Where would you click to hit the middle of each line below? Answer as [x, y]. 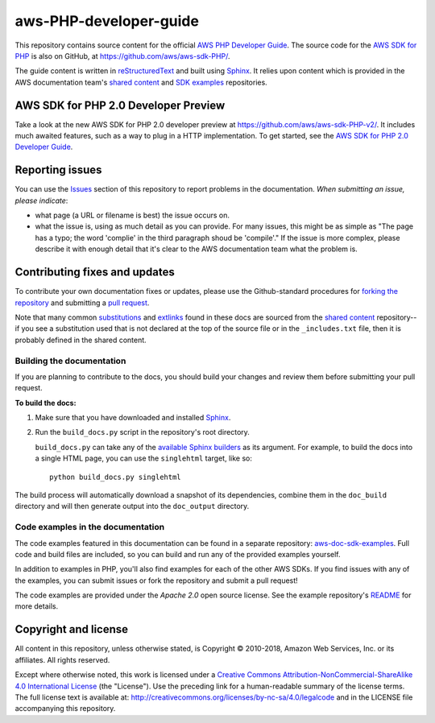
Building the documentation [70, 361]
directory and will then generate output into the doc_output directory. [132, 506]
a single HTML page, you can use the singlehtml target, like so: [144, 458]
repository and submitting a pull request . [82, 303]
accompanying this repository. [65, 709]
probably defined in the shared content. [81, 340]
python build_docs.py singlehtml [115, 477]
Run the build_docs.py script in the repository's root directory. [142, 432]
